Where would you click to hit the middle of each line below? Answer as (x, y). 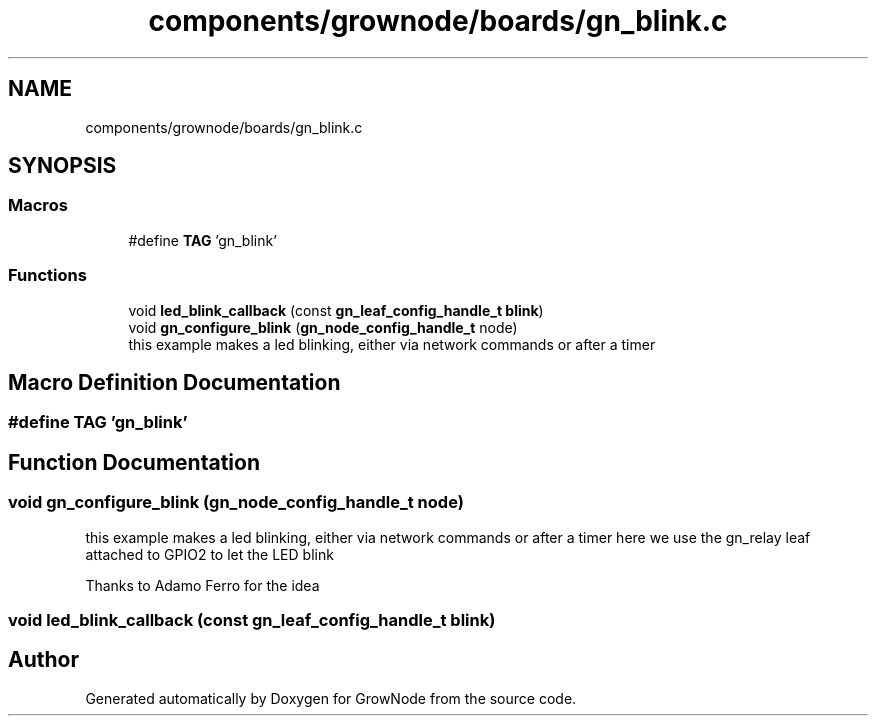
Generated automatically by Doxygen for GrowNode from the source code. (331, 698)
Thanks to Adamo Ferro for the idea (202, 585)
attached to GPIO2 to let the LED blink (209, 554)
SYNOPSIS (62, 166)
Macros (38, 205)
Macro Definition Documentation (174, 382)
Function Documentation (134, 462)
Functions (47, 275)
